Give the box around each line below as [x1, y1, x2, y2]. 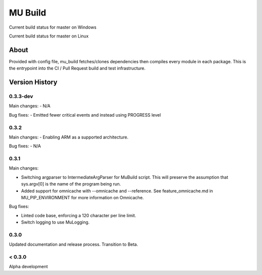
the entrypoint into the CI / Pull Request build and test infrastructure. [9, 66, 146, 71]
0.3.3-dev [9, 93, 33, 100]
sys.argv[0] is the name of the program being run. [21, 181, 121, 187]
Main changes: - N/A [9, 103, 50, 109]
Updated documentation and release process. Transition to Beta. [9, 241, 138, 247]
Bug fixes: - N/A [9, 143, 41, 149]
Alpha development [9, 264, 48, 270]
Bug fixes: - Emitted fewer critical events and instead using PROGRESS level [9, 112, 161, 118]
